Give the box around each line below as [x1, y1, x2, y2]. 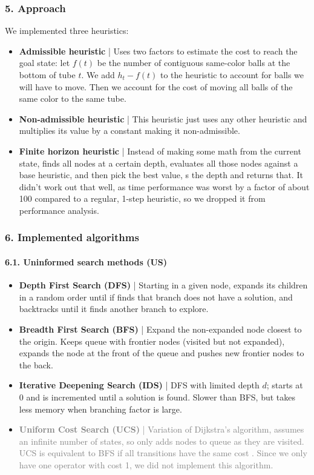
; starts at [266, 379, 303, 391]
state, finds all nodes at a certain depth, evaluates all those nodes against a [19, 156, 298, 169]
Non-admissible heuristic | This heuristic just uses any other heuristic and [19, 112, 307, 125]
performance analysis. [19, 204, 99, 216]
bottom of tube [19, 68, 76, 81]
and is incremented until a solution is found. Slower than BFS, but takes [26, 390, 295, 403]
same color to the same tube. [19, 92, 126, 105]
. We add [81, 68, 115, 81]
